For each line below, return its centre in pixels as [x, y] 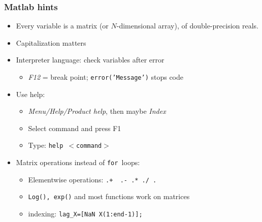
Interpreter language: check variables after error [90, 60]
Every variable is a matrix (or [62, 26]
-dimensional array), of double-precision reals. [188, 26]
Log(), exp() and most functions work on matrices [109, 196]
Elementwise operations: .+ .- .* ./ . [92, 179]
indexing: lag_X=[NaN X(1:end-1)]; [85, 214]
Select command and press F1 [75, 128]
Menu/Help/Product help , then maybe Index [97, 111]
